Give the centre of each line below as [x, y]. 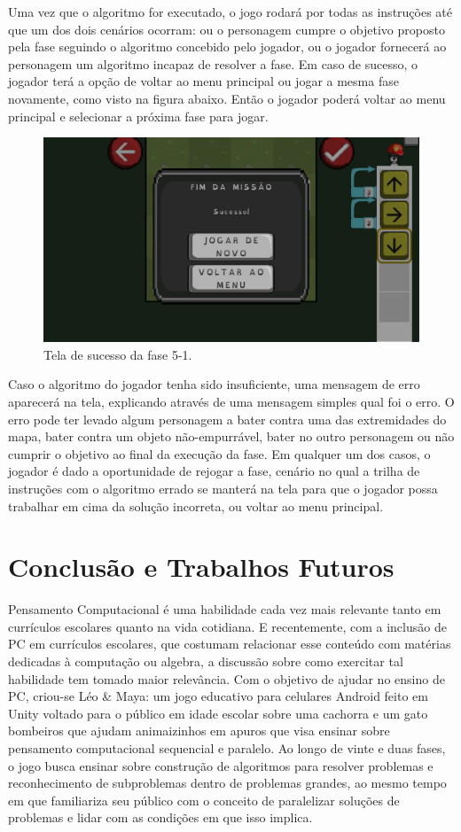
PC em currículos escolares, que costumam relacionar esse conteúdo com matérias [230, 644]
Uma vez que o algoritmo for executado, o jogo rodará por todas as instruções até [230, 12]
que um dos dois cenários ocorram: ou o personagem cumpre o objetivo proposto [227, 29]
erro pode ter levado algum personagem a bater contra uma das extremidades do [227, 419]
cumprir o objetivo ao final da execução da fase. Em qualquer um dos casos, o [219, 453]
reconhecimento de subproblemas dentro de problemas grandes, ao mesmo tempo [227, 783]
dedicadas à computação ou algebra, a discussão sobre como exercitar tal [206, 661]
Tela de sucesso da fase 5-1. [118, 354]
